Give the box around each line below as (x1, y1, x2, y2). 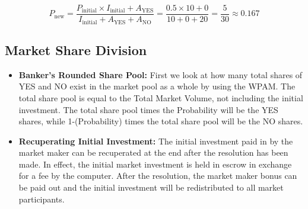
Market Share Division (5, 40, 147, 59)
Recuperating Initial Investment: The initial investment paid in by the (18, 134, 293, 147)
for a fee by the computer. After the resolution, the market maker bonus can (18, 169, 297, 182)
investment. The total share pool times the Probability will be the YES (18, 103, 278, 115)
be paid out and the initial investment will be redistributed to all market (18, 181, 284, 194)
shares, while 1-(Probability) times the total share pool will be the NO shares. (18, 115, 303, 127)
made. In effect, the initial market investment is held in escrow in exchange (18, 157, 292, 170)
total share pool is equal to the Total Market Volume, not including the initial (18, 91, 303, 104)
